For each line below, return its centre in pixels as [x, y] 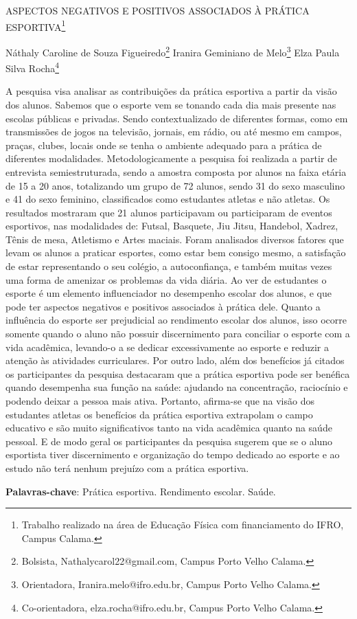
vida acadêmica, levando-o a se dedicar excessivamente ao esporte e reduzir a [167, 347]
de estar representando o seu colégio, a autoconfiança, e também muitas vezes [169, 266]
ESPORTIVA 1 [36, 25]
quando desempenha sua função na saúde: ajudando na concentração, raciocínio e [177, 387]
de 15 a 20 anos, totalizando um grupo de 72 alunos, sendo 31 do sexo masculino [175, 185]
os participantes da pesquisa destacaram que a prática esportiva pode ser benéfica [178, 373]
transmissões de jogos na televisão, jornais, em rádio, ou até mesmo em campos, [174, 132]
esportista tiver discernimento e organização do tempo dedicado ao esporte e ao [173, 454]
